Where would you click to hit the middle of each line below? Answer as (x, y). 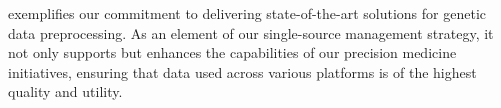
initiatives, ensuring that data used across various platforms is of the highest (242, 71)
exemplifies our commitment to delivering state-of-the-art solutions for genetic (247, 13)
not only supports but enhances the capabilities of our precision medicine (232, 52)
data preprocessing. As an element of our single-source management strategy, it (251, 32)
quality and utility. (65, 91)
